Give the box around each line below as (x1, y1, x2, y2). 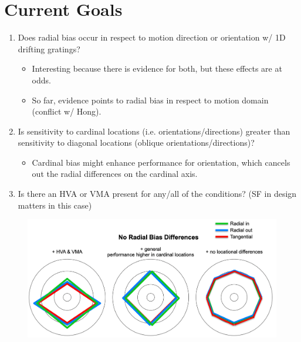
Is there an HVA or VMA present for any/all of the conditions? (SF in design (18, 187, 297, 200)
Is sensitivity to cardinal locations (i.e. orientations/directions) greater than (18, 125, 290, 137)
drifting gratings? (18, 42, 80, 55)
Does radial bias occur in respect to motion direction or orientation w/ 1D (18, 31, 286, 43)
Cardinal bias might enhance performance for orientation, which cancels (32, 156, 290, 168)
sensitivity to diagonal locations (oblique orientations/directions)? (18, 136, 255, 149)
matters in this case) (18, 199, 92, 211)
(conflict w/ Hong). (32, 105, 102, 118)
